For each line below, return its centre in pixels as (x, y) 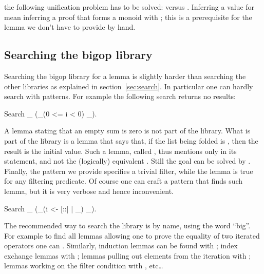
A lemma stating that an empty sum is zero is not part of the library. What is (127, 131)
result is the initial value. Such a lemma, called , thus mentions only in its (120, 151)
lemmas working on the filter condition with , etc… (84, 266)
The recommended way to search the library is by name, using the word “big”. (127, 226)
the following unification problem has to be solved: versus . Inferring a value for (129, 7)
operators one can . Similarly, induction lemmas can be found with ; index (121, 246)
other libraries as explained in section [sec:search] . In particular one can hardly (129, 86)
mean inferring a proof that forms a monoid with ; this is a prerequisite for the (128, 17)
